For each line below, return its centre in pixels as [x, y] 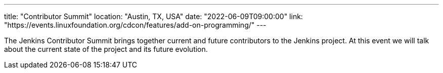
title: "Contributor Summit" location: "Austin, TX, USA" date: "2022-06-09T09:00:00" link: [153, 16]
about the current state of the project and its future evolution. [106, 49]
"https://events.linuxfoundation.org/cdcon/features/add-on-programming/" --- [135, 25]
